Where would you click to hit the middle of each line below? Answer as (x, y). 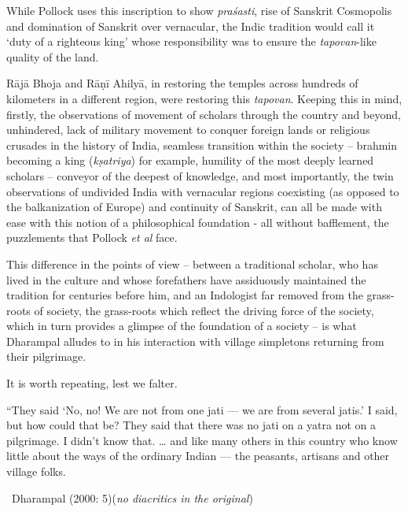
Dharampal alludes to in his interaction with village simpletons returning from (195, 341)
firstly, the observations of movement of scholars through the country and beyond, (204, 114)
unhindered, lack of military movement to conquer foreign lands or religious (188, 130)
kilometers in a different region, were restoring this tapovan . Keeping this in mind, (204, 98)
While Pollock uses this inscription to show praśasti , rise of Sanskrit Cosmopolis (199, 10)
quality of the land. (53, 56)
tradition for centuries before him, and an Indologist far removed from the (185, 295)
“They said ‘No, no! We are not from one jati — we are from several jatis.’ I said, (202, 409)
